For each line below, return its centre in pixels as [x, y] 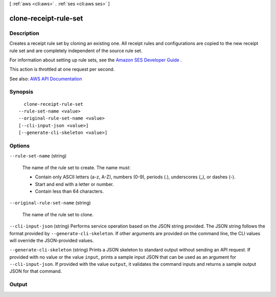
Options [20, 146]
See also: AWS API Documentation [46, 79]
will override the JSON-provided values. [52, 240]
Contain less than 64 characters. [70, 191]
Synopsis [21, 92]
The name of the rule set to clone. [58, 214]
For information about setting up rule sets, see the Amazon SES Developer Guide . [96, 60]
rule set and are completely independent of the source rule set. [76, 51]
